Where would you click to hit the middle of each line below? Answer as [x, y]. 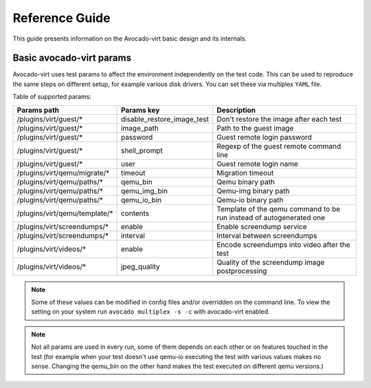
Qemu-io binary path [250, 200]
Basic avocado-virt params [72, 58]
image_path [140, 128]
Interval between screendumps [267, 235]
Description [236, 110]
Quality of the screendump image [271, 262]
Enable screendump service [262, 226]
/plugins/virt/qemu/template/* [65, 213]
